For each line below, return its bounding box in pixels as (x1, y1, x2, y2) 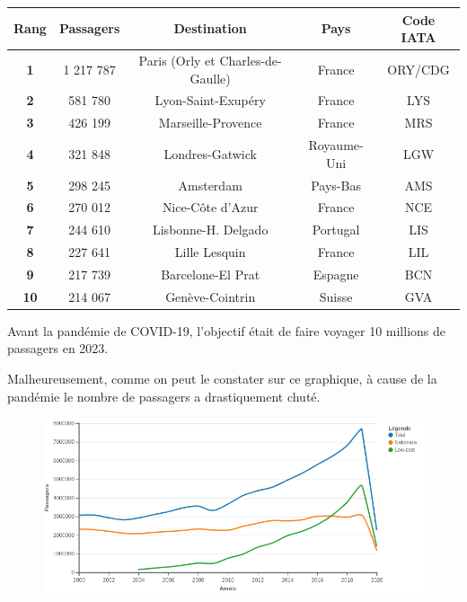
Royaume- (308, 136, 364, 155)
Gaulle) (189, 68, 231, 87)
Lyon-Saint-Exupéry (154, 91, 266, 110)
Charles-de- (219, 50, 282, 69)
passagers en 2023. (7, 339, 109, 358)
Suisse (319, 287, 353, 305)
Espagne (313, 264, 359, 283)
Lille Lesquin (174, 243, 246, 261)
